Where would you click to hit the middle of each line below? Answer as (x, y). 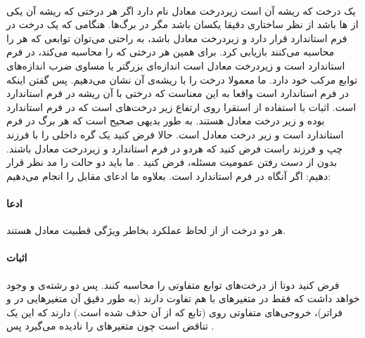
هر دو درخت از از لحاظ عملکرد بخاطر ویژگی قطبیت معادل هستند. (146, 230)
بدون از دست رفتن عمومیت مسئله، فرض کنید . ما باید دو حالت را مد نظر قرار (172, 162)
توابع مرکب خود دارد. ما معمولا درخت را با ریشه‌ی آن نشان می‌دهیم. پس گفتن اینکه (182, 79)
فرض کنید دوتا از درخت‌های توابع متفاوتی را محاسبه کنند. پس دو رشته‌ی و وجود (173, 284)
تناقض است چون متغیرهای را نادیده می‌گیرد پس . (110, 326)
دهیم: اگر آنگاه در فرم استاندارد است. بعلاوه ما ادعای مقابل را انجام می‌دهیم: (169, 175)
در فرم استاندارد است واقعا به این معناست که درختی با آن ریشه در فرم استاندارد (178, 93)
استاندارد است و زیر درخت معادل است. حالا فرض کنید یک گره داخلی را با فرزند (175, 134)
